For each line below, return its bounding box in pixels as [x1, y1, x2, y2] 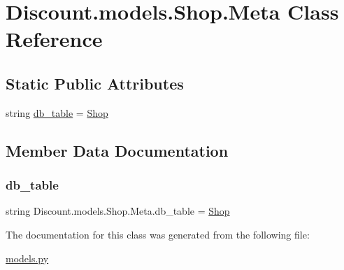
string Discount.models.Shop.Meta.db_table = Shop [6, 204, 230, 218]
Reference [6, 24, 103, 53]
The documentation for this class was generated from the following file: [6, 227, 310, 241]
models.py [6, 250, 49, 265]
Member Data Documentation [6, 139, 229, 161]
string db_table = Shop [6, 105, 108, 120]
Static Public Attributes [6, 72, 184, 94]
